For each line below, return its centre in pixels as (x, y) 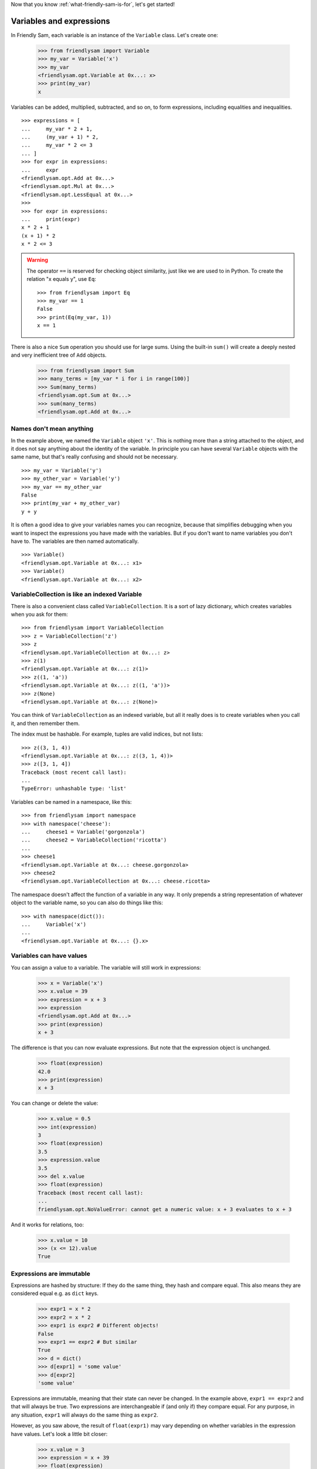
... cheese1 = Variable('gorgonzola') (83, 832)
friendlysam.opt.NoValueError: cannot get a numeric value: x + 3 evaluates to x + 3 (165, 1209)
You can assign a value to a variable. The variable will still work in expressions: (106, 967)
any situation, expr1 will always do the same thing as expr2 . (85, 1415)
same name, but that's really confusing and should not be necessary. (95, 457)
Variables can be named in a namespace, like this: (71, 801)
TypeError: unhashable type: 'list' (74, 789)
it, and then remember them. (45, 723)
